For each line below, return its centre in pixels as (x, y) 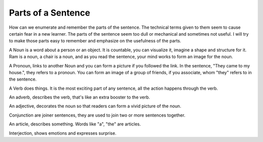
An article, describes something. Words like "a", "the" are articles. (75, 124)
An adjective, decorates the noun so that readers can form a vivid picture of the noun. (95, 106)
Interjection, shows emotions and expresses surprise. (63, 133)
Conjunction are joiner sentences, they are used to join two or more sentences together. (97, 115)
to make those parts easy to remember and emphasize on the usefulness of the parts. (95, 41)
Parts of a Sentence (49, 13)
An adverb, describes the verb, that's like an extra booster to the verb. (80, 97)
